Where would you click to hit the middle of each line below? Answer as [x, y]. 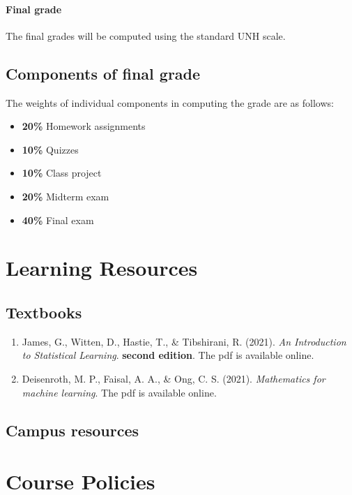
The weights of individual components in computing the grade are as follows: [170, 102]
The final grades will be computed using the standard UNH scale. [146, 35]
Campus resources [72, 430]
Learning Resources [102, 268]
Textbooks [44, 312]
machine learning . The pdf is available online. [119, 392]
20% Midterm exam [66, 196]
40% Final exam [58, 220]
